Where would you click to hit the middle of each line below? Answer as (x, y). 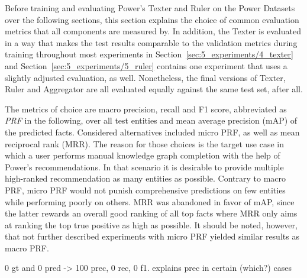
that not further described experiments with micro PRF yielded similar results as (152, 236)
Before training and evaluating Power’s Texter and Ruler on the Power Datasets (150, 8)
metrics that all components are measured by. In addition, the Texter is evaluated (153, 31)
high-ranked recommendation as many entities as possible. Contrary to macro (146, 178)
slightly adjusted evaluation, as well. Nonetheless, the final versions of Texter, (145, 77)
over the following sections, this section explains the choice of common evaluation (152, 19)
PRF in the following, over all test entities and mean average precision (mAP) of (151, 120)
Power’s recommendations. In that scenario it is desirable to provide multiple (144, 167)
